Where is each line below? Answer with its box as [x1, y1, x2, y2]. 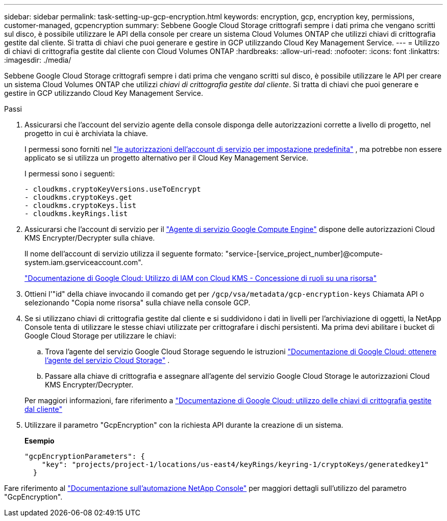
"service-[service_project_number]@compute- [225, 249, 383, 258]
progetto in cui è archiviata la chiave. [24, 129, 148, 138]
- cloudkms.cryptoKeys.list [24, 201, 137, 210]
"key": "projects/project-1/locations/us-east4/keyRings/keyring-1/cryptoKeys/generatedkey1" [41, 460, 429, 468]
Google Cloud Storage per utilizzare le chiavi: [24, 331, 177, 340]
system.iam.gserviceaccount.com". [24, 258, 143, 267]
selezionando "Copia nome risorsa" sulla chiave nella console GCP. [24, 298, 251, 307]
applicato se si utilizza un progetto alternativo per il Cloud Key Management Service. [24, 153, 308, 162]
